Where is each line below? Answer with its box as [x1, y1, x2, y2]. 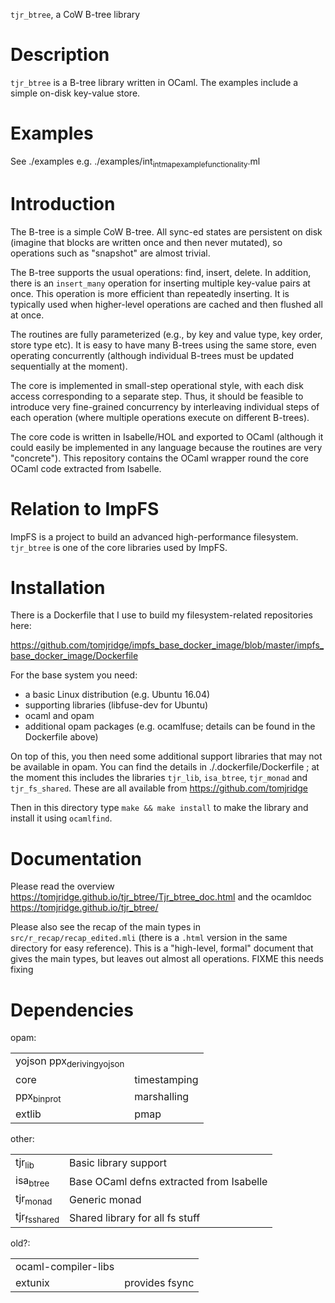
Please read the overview [10, 880, 115, 893]
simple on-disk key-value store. [10, 87, 141, 99]
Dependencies [10, 999, 134, 1021]
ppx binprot [15, 1089, 62, 1104]
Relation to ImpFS [10, 497, 160, 520]
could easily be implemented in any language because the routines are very [10, 441, 323, 453]
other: [10, 1132, 35, 1144]
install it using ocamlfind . [10, 812, 113, 824]
